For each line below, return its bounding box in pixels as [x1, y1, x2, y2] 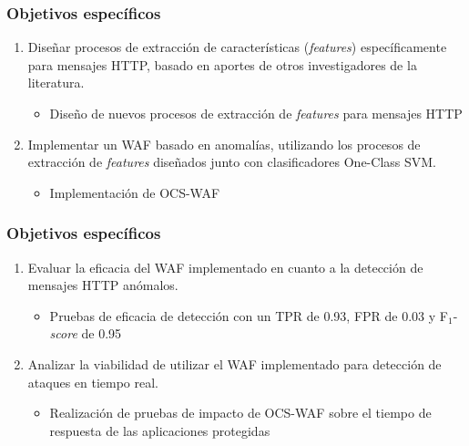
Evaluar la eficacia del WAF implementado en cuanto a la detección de [27, 257, 423, 276]
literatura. [27, 73, 85, 92]
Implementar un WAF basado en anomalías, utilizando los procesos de [27, 134, 421, 153]
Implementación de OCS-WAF [49, 182, 220, 202]
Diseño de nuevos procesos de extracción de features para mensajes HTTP [49, 104, 463, 122]
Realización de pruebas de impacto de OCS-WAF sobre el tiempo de [49, 403, 432, 422]
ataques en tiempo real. [27, 372, 159, 391]
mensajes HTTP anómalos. [27, 275, 178, 295]
